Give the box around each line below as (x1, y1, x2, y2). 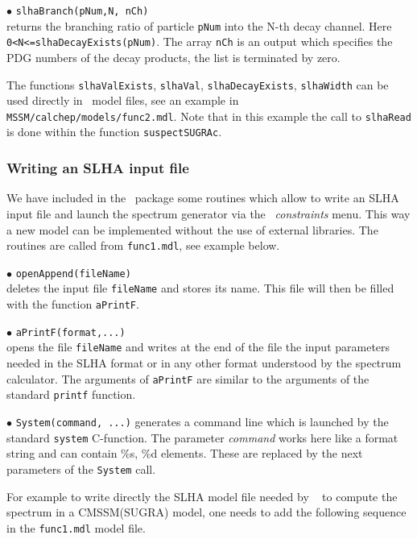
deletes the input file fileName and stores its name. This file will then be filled (6, 280, 394, 296)
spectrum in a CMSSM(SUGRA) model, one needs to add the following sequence (6, 504, 407, 520)
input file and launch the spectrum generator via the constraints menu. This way (6, 205, 411, 222)
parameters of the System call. (6, 460, 156, 477)
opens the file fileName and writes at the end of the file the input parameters (6, 338, 390, 355)
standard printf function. (6, 386, 136, 403)
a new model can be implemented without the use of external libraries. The (6, 221, 378, 238)
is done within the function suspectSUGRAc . (6, 123, 222, 140)
